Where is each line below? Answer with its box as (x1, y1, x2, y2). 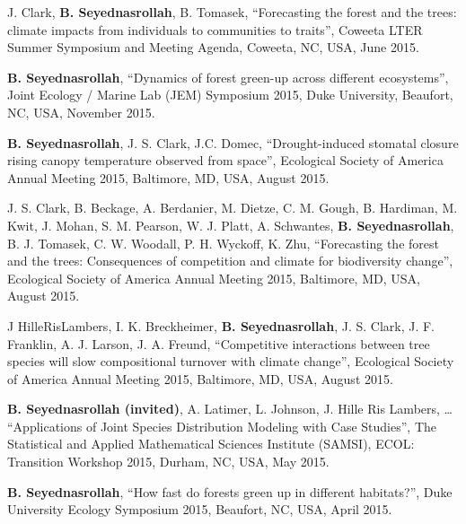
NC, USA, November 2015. (7, 102, 155, 121)
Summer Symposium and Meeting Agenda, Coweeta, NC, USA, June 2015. (7, 38, 419, 57)
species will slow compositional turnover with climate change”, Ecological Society (7, 352, 454, 371)
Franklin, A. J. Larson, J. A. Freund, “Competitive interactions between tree (7, 334, 430, 353)
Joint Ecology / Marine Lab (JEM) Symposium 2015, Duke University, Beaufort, (7, 85, 453, 104)
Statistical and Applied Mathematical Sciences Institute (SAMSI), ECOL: (7, 434, 415, 453)
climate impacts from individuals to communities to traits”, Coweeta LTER (7, 20, 423, 39)
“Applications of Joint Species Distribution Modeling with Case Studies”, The (7, 416, 437, 435)
